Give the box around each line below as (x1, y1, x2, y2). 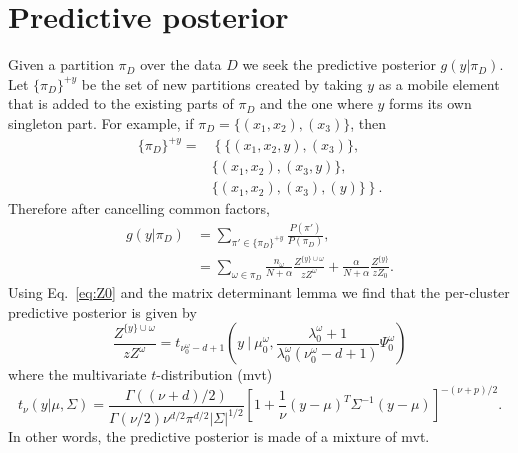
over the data (140, 54, 222, 75)
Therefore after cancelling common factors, (8, 198, 270, 219)
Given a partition (8, 54, 114, 75)
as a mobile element (378, 73, 500, 94)
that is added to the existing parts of (8, 93, 234, 114)
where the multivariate (8, 364, 147, 385)
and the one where (260, 93, 373, 114)
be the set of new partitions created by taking (81, 73, 363, 94)
